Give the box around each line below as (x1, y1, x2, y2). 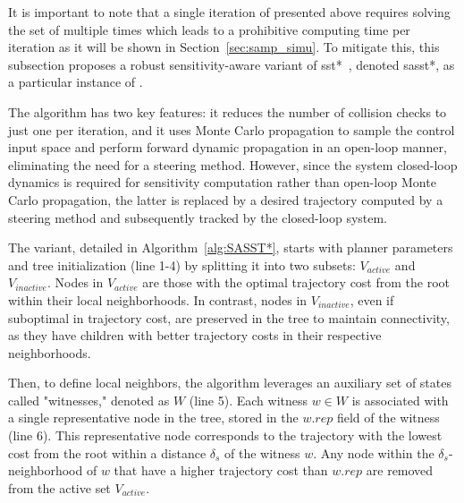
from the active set (8, 478, 111, 497)
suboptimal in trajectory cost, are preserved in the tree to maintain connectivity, (8, 308, 450, 327)
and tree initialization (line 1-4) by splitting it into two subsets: (8, 255, 356, 274)
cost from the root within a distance (8, 443, 207, 462)
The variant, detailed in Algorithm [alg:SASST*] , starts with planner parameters (8, 238, 453, 257)
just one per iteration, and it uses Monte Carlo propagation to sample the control (8, 120, 455, 139)
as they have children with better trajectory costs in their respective (8, 326, 382, 345)
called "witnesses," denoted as (8, 390, 170, 409)
